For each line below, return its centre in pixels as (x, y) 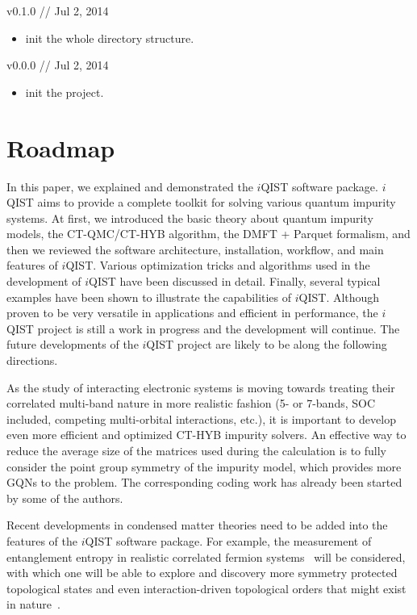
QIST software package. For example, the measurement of (228, 540)
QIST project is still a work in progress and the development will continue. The (203, 328)
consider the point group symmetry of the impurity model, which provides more (204, 466)
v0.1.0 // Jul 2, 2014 (58, 10)
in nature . (33, 604)
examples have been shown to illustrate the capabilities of (149, 297)
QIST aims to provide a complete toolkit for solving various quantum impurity (201, 202)
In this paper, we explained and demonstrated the (130, 186)
